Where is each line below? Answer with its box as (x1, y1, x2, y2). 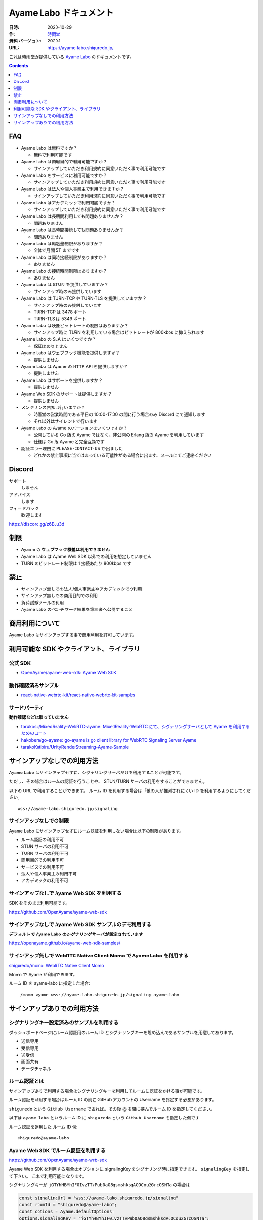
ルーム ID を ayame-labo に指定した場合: (9, 980, 90, 986)
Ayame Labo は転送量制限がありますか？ (21, 241, 103, 246)
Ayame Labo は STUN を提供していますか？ (21, 282, 109, 287)
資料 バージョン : (9, 38, 41, 44)
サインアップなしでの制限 (9, 817, 69, 824)
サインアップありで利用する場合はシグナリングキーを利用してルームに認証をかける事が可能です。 (9, 1088, 205, 1094)
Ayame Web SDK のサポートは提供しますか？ (21, 391, 112, 397)
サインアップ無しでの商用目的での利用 (21, 593, 98, 599)
